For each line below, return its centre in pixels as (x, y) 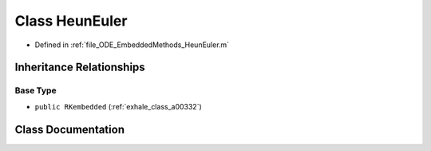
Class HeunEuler (71, 21)
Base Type (36, 90)
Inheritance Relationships (80, 68)
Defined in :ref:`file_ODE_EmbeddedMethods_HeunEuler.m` (132, 45)
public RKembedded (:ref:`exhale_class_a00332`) (119, 106)
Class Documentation (70, 129)
